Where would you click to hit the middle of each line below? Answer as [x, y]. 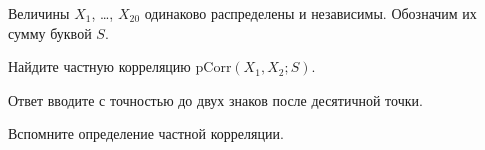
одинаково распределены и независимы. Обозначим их [310, 13]
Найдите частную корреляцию [99, 66]
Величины [39, 13]
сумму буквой [50, 32]
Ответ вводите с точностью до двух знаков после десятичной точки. [215, 99]
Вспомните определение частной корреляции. [146, 133]
